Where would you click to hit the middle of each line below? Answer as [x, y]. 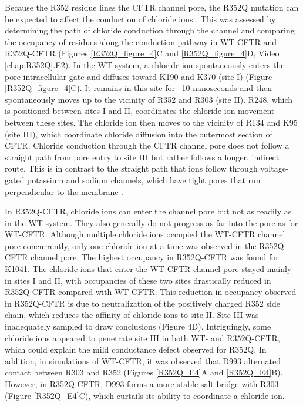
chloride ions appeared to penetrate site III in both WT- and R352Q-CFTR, [142, 338]
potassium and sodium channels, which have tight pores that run [144, 179]
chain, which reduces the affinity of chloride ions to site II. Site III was [132, 315]
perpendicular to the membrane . [64, 191]
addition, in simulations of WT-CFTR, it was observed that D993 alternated [143, 360]
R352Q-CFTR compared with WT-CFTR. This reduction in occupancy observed [151, 292]
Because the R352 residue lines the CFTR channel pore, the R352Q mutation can [152, 7]
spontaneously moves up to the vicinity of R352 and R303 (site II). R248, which [149, 99]
